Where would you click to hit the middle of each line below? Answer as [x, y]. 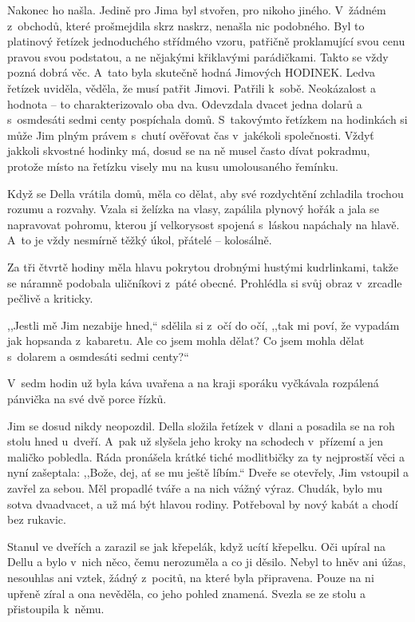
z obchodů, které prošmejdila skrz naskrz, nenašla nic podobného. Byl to [186, 25]
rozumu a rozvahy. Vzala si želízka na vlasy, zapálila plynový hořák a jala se [193, 209]
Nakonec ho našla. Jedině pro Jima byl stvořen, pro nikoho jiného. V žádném [197, 10]
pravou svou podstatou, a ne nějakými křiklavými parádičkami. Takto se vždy [198, 56]
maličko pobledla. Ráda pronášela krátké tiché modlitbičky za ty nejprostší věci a [206, 456]
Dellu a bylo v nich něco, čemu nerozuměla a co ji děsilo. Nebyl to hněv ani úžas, [207, 562]
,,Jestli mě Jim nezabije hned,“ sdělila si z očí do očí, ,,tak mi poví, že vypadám [204, 325]
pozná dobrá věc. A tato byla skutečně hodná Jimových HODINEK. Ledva [191, 72]
